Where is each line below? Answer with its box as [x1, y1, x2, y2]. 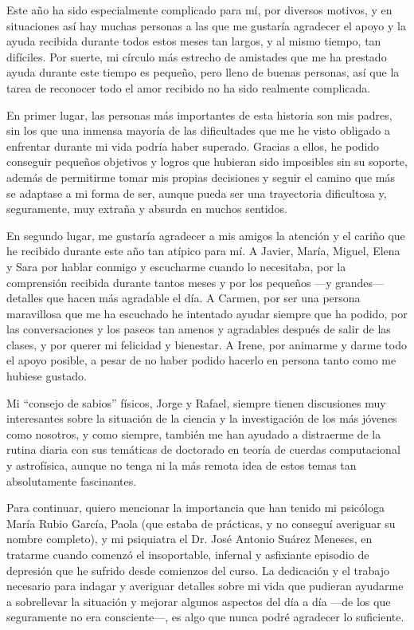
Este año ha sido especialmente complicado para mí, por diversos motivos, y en [6, 2, 393, 18]
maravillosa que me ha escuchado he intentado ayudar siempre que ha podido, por [6, 305, 408, 321]
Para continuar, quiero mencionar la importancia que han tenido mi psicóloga [6, 499, 385, 516]
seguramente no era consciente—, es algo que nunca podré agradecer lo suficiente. [6, 608, 404, 625]
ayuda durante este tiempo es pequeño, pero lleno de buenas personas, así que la [6, 64, 400, 81]
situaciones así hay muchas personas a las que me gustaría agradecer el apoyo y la [6, 17, 406, 33]
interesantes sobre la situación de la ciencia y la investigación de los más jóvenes [6, 410, 397, 427]
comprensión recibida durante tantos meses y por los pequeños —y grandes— [6, 274, 384, 290]
